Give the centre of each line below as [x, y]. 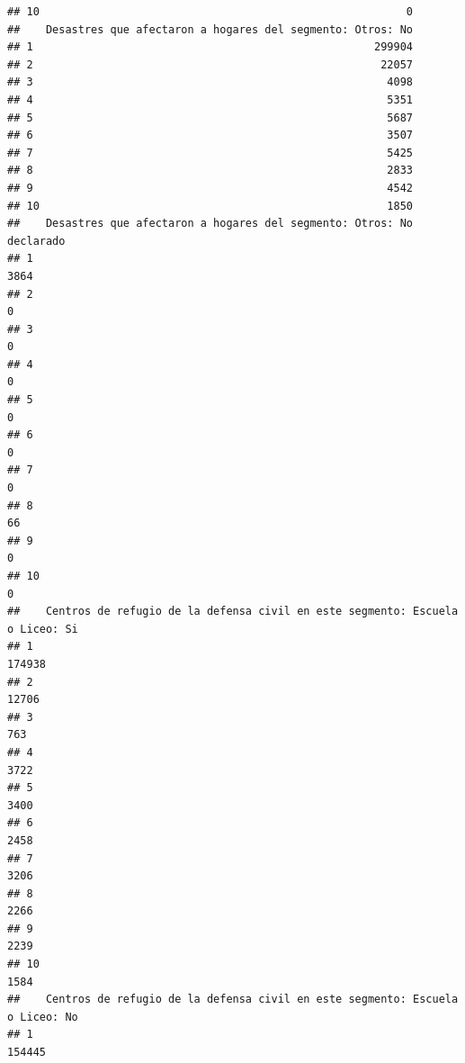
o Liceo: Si [43, 629]
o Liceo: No [43, 1017]
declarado [36, 241]
